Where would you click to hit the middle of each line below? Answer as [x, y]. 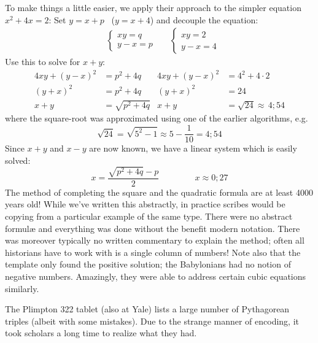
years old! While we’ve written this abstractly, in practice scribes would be [145, 204]
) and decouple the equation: [204, 19]
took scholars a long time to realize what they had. [101, 333]
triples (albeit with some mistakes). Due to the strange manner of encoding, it [152, 321]
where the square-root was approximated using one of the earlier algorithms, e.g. [157, 118]
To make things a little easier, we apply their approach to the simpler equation [153, 7]
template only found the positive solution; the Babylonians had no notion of [148, 264]
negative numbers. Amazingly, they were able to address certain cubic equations [156, 276]
